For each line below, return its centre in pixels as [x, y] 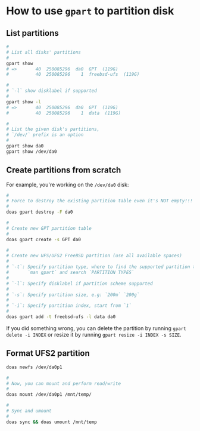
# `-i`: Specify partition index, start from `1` [69, 306]
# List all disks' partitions [44, 52]
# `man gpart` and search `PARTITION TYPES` [70, 273]
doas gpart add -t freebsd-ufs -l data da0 [61, 317]
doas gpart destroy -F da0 [40, 212]
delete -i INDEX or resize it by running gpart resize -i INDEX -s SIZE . [94, 334]
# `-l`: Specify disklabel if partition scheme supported [79, 284]
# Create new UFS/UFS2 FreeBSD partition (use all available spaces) [94, 256]
